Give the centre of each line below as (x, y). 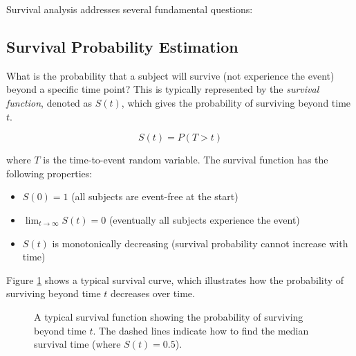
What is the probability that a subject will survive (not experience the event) (170, 75)
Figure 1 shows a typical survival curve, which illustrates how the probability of (175, 279)
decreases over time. (153, 293)
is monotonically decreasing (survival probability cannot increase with (200, 243)
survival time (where (77, 344)
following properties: (49, 173)
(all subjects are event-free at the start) (155, 196)
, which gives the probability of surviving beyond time (236, 102)
